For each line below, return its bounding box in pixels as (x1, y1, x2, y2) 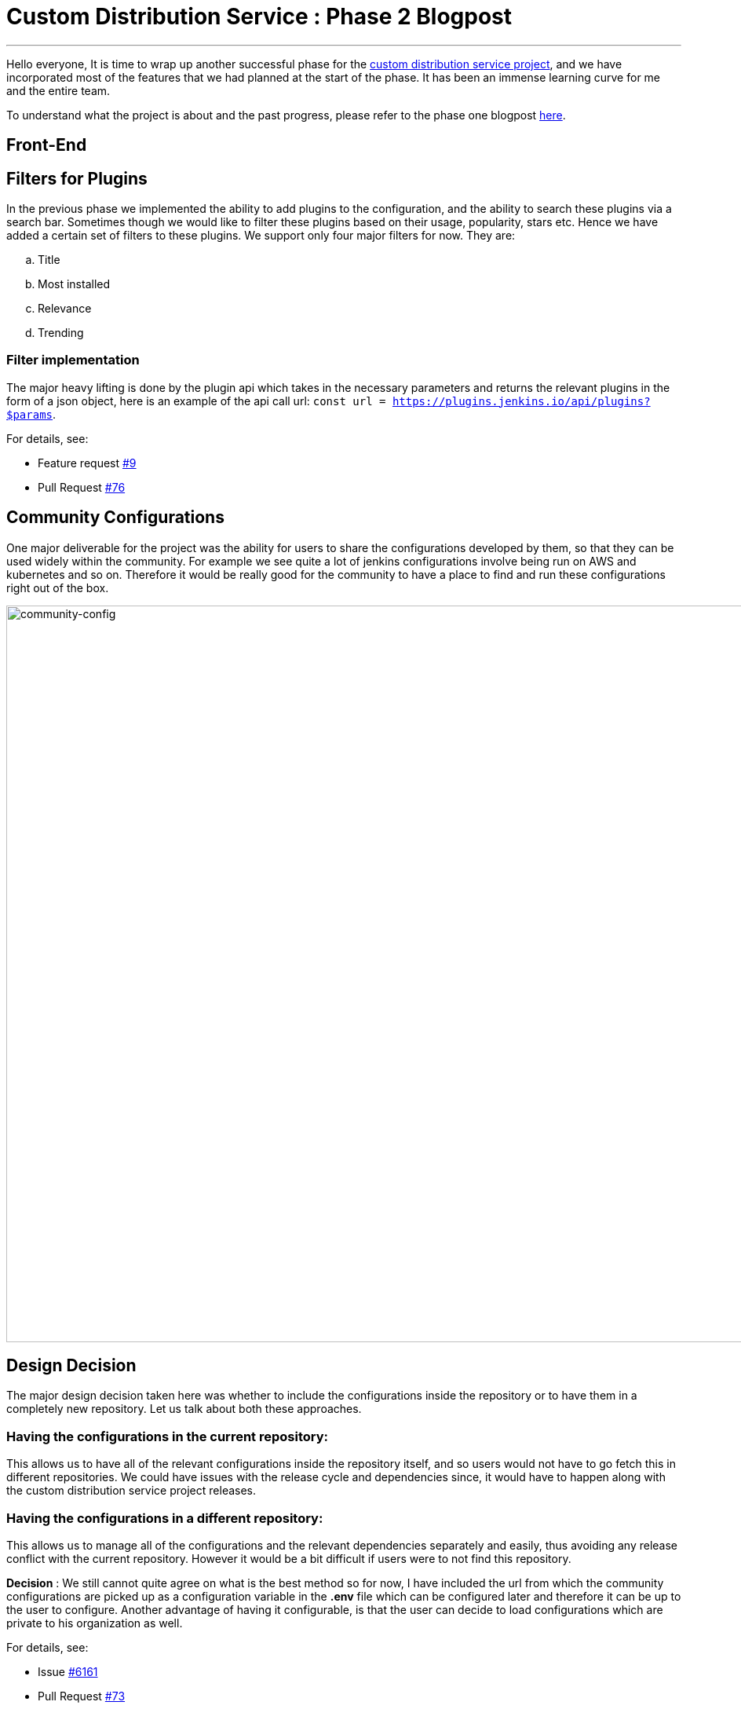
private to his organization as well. (6, 1616, 183, 1630)
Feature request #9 (38, 456, 137, 470)
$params (6, 408, 53, 421)
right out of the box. (6, 580, 109, 595)
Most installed (38, 277, 111, 291)
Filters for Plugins (6, 168, 148, 188)
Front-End (6, 135, 87, 156)
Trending (38, 326, 84, 340)
